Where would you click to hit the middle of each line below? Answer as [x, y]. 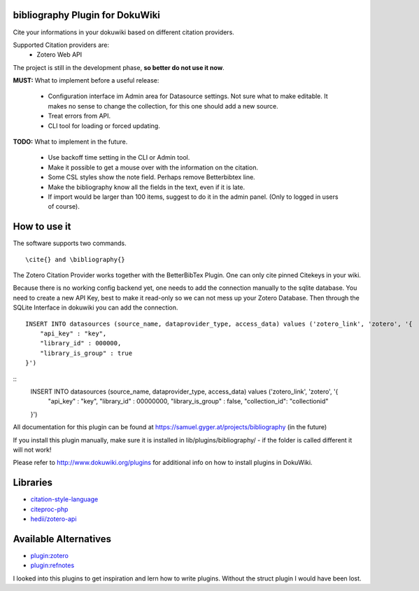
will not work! [32, 450]
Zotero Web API [59, 55]
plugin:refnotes [52, 565]
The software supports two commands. [70, 243]
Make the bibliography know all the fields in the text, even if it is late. [147, 187]
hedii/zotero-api [54, 519]
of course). [64, 207]
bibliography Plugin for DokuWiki [87, 15]
